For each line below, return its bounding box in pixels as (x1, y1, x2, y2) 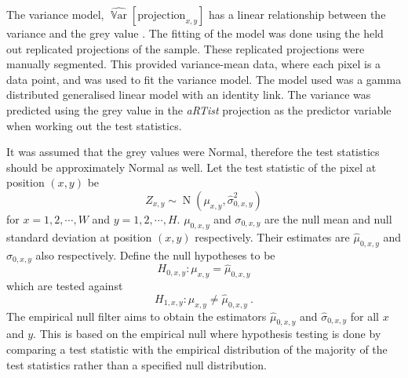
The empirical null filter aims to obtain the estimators (6, 307, 267, 324)
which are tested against (6, 278, 123, 293)
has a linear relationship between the (208, 6, 386, 22)
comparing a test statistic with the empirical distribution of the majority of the (6, 341, 388, 357)
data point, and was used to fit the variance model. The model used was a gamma (6, 71, 402, 87)
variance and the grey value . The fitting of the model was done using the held (6, 25, 384, 41)
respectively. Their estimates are (195, 228, 350, 245)
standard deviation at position (6, 228, 152, 245)
